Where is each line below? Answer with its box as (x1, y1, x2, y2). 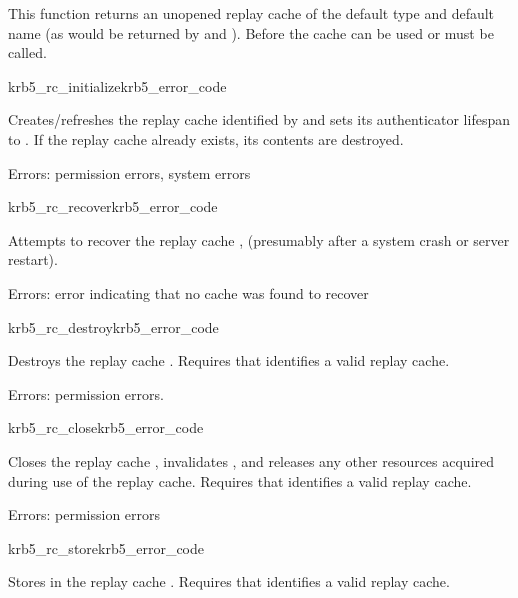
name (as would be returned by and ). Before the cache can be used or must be (8, 22, 494, 43)
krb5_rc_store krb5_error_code (8, 537, 204, 558)
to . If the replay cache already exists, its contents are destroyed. (8, 128, 404, 149)
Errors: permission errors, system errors (8, 162, 251, 183)
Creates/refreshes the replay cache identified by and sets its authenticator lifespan (8, 109, 510, 130)
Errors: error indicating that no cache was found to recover (8, 282, 369, 303)
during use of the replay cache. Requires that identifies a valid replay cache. (8, 470, 472, 491)
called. (8, 42, 47, 63)
